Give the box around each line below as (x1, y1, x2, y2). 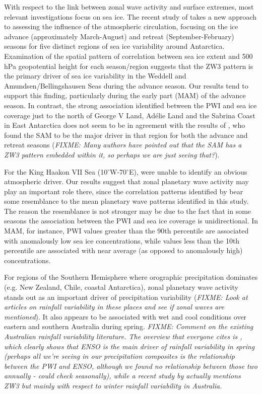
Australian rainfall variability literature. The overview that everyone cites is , (4, 331, 242, 341)
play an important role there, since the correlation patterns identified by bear (4, 186, 243, 196)
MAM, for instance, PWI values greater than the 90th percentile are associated (4, 225, 249, 236)
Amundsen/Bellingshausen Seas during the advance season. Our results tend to (4, 80, 248, 91)
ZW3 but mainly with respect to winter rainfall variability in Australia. (4, 380, 222, 390)
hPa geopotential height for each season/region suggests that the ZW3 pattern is (4, 60, 253, 71)
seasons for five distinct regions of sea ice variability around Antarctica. (4, 41, 225, 51)
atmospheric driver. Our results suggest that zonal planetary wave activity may (4, 176, 249, 187)
